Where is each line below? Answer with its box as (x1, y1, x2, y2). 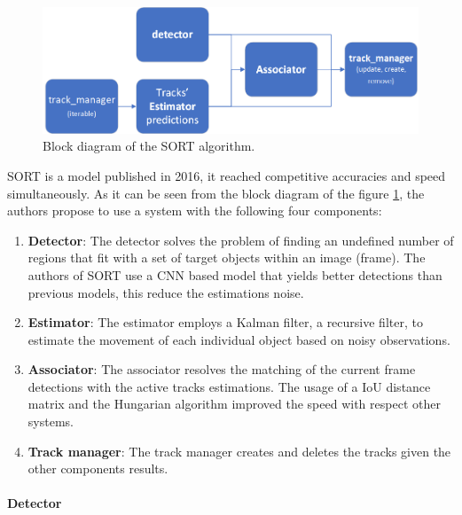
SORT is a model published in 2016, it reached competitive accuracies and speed (7, 166, 446, 184)
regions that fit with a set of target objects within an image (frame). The (27, 248, 426, 267)
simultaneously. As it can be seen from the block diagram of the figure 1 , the (7, 183, 425, 202)
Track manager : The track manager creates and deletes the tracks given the (27, 441, 451, 460)
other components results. (27, 459, 168, 478)
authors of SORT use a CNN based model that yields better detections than (27, 265, 442, 284)
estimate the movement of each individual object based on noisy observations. (27, 330, 450, 348)
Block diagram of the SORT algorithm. (43, 137, 255, 155)
